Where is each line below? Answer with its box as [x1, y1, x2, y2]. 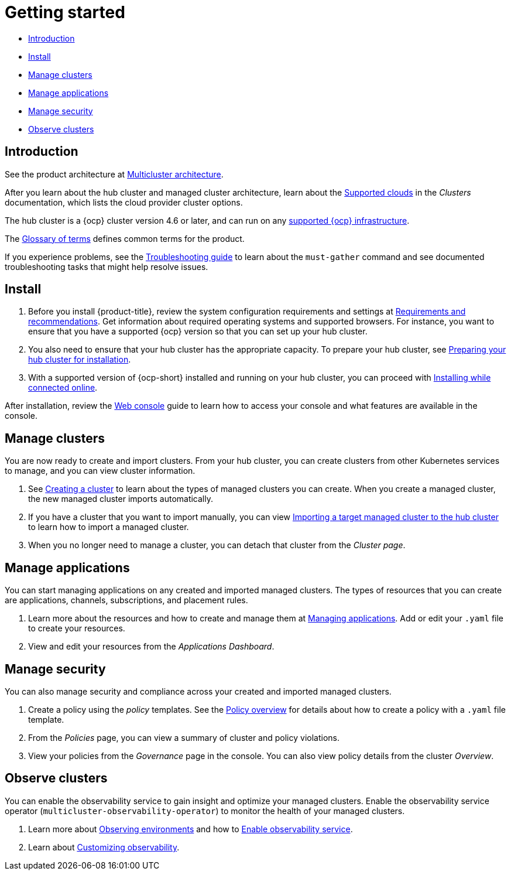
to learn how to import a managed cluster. [28, 522, 189, 532]
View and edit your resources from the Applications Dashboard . [28, 641, 275, 652]
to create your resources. [28, 623, 125, 634]
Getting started [5, 2, 125, 22]
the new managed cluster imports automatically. [28, 494, 214, 504]
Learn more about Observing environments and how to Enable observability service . [28, 823, 353, 834]
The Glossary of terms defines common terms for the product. [5, 233, 245, 244]
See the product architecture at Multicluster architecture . [5, 169, 224, 179]
